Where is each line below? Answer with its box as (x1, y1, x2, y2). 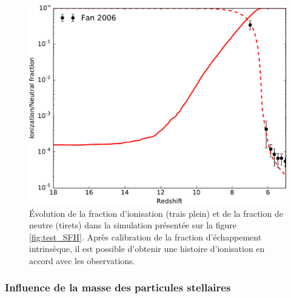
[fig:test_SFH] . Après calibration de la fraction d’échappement (29, 230, 262, 243)
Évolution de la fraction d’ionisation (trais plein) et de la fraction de (29, 207, 283, 219)
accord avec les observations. (29, 254, 135, 267)
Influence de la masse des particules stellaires (5, 280, 231, 295)
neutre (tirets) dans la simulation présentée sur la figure (29, 219, 237, 231)
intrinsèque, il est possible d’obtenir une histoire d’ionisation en (29, 242, 265, 255)
